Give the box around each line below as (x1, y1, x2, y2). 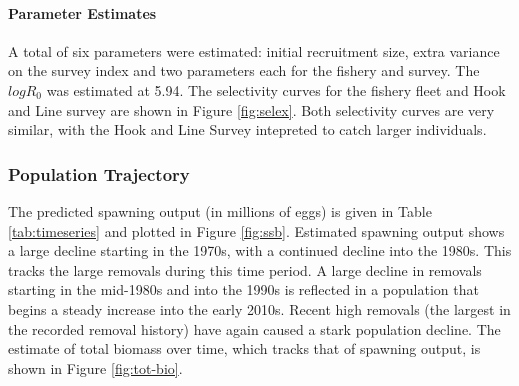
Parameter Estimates (8, 2, 157, 23)
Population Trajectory (8, 161, 190, 186)
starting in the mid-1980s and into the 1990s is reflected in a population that (8, 279, 479, 300)
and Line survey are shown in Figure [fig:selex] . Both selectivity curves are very (8, 99, 495, 120)
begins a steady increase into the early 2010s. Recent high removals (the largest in (8, 298, 511, 319)
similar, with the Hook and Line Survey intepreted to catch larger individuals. (8, 119, 487, 140)
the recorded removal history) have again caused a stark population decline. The (8, 318, 501, 339)
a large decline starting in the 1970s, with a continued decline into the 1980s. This (8, 240, 512, 261)
